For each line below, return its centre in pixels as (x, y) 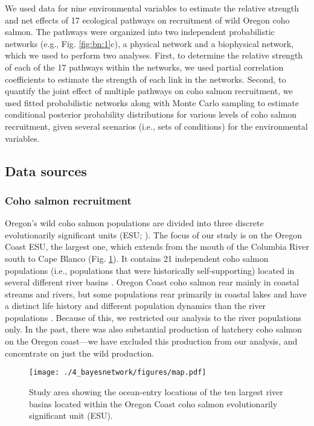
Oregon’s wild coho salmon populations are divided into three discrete (134, 223)
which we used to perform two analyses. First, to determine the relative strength (154, 55)
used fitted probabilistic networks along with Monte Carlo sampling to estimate (152, 102)
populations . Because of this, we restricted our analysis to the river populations (153, 317)
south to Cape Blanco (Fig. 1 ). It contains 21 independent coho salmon (137, 258)
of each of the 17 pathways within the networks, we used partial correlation (144, 67)
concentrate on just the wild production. (80, 353)
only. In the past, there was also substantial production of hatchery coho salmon (153, 329)
